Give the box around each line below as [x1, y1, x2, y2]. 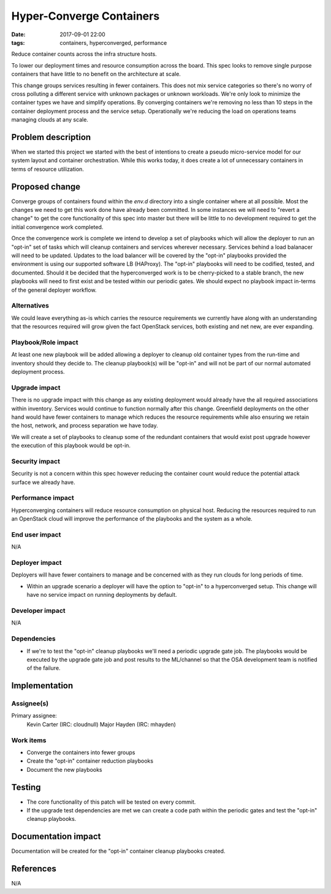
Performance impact [11, 494, 74, 502]
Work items [11, 736, 47, 744]
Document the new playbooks [26, 766, 102, 773]
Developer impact [11, 607, 66, 615]
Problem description [11, 132, 91, 142]
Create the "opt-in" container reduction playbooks [26, 757, 153, 764]
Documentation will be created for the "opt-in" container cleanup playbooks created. [11, 847, 226, 855]
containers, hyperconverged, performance [59, 39, 167, 46]
